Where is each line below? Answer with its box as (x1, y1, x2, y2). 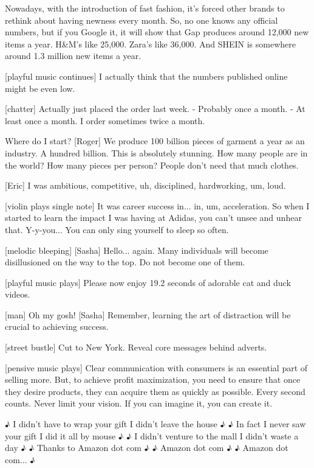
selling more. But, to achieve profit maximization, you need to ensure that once (5, 373, 301, 386)
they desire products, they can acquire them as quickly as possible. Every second (5, 385, 305, 397)
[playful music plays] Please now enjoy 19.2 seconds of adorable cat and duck (5, 276, 291, 288)
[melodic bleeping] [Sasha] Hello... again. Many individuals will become (5, 243, 268, 256)
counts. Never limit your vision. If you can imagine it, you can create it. (5, 397, 273, 410)
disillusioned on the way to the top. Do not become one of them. (5, 256, 245, 268)
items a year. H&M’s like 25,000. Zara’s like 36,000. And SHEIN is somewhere (5, 37, 296, 50)
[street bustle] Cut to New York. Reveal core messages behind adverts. (5, 341, 267, 354)
